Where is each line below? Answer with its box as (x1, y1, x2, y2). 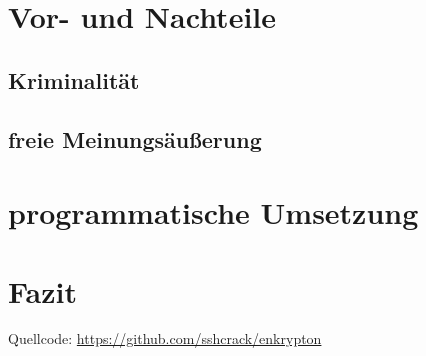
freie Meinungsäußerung (8, 123, 262, 154)
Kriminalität (8, 64, 140, 95)
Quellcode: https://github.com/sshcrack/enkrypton (8, 328, 322, 349)
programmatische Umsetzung (8, 192, 419, 233)
